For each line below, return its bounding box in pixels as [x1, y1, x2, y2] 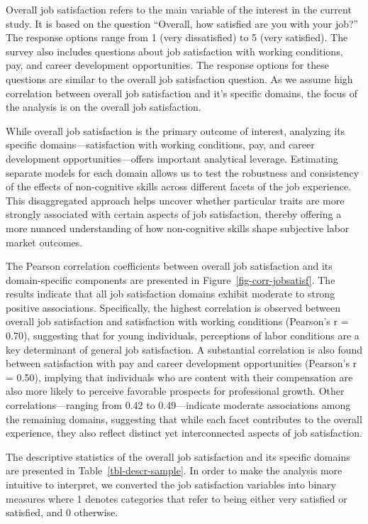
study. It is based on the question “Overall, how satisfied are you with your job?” [6, 16, 359, 31]
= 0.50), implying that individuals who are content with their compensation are [6, 369, 353, 384]
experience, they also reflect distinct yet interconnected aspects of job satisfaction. [6, 425, 362, 440]
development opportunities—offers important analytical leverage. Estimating [6, 151, 338, 165]
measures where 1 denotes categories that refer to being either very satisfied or [6, 491, 347, 506]
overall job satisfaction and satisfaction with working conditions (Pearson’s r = [6, 314, 349, 329]
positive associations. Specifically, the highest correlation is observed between [6, 300, 340, 315]
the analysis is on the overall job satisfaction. [6, 99, 201, 114]
